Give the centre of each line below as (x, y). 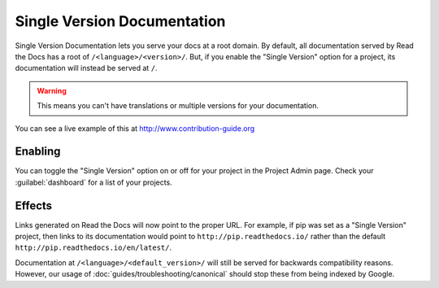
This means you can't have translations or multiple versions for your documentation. (178, 106)
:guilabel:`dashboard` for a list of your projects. (93, 182)
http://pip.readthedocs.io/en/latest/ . (93, 247)
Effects (34, 205)
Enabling (38, 152)
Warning (52, 90)
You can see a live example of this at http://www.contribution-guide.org (135, 128)
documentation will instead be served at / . (86, 68)
